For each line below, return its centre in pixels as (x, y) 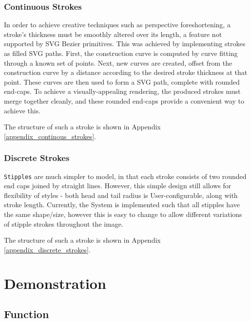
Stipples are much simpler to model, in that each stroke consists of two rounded (125, 176)
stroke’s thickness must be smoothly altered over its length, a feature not (113, 34)
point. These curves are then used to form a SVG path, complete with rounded (122, 81)
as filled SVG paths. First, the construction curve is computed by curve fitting (121, 53)
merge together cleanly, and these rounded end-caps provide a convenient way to (124, 100)
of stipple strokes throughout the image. (64, 224)
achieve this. (22, 110)
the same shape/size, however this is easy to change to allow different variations (123, 214)
